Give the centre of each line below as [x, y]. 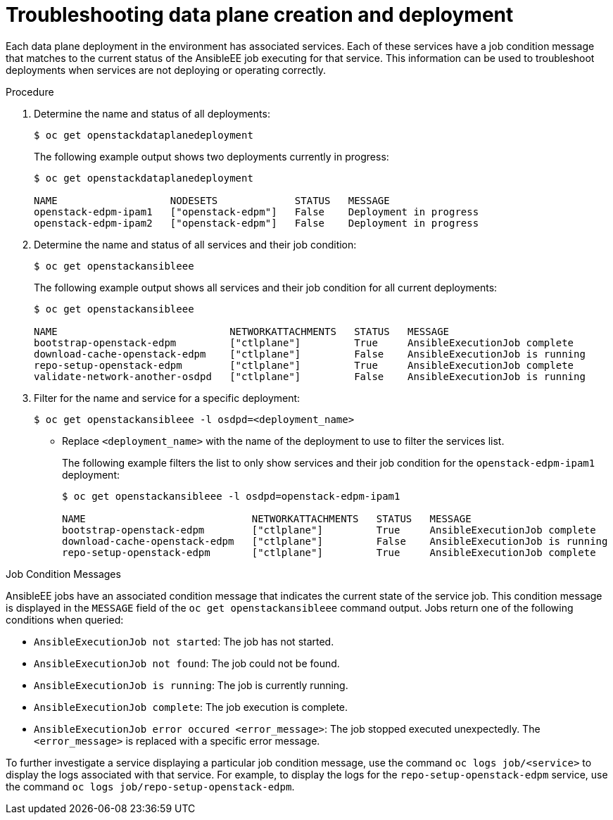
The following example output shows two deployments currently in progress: [211, 156]
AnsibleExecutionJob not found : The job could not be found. [187, 663]
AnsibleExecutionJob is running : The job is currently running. [191, 685]
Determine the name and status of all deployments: [152, 113]
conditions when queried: [65, 619]
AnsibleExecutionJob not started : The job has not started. [184, 641]
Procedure [30, 92]
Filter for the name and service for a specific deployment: [167, 398]
